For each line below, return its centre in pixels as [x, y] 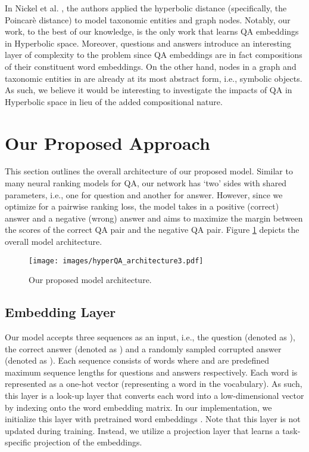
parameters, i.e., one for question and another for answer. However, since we [144, 194]
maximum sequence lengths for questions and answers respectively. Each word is [151, 372]
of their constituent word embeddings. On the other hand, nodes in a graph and [151, 66]
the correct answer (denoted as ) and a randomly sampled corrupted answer [143, 348]
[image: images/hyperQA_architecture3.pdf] [116, 261]
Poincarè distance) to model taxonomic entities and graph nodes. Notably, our [148, 19]
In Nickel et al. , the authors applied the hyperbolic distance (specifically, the [146, 8]
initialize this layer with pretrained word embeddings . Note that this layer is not [153, 419]
